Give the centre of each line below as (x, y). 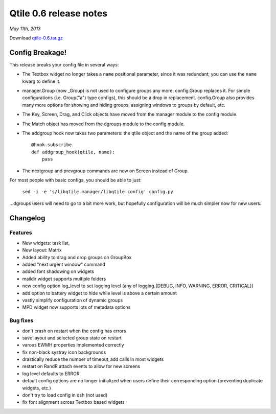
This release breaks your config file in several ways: (64, 64)
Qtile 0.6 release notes (59, 13)
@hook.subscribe (52, 145)
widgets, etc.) (37, 388)
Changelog (27, 218)
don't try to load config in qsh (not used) (65, 395)
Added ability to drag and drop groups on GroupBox (77, 257)
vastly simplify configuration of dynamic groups (73, 300)
